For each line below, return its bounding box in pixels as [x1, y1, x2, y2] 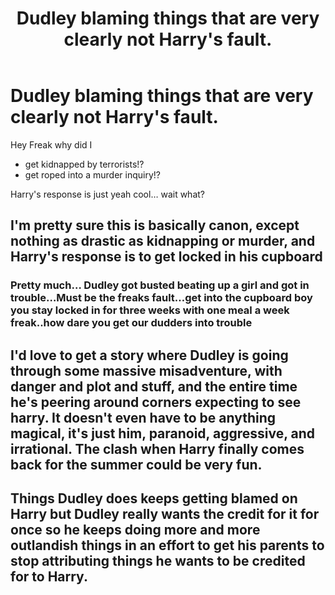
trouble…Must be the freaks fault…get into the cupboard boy [10, 291, 313, 305]
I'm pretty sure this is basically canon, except [10, 217, 300, 234]
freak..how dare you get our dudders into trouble [10, 316, 253, 330]
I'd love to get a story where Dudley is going [10, 347, 289, 364]
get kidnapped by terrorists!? [24, 158, 145, 170]
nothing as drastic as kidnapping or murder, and [10, 233, 316, 250]
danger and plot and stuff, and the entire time [10, 378, 298, 395]
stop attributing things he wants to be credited [10, 553, 306, 570]
